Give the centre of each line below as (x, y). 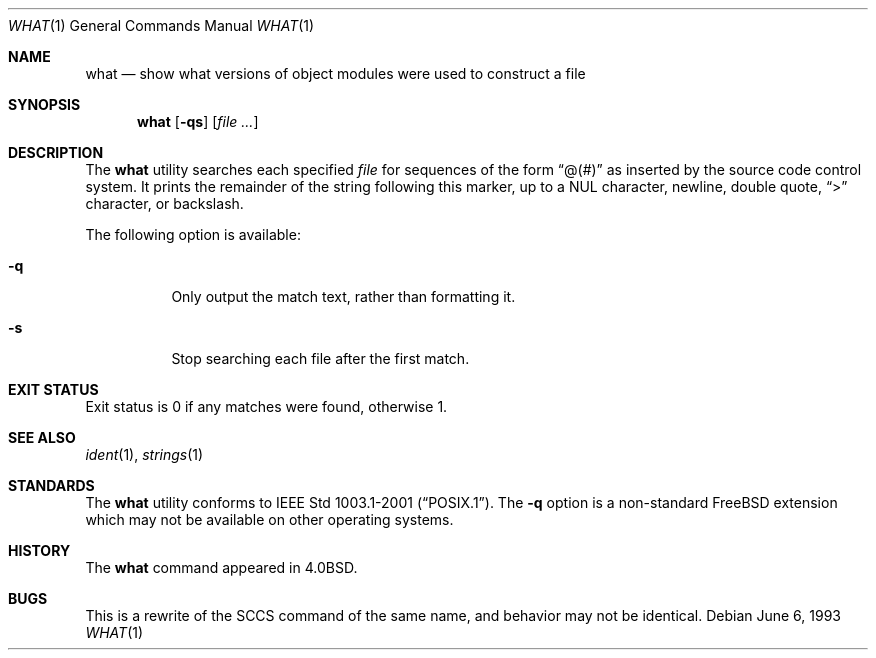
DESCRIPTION (56, 152)
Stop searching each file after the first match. (320, 358)
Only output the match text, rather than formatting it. (343, 296)
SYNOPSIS (44, 104)
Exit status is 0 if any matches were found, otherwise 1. (266, 406)
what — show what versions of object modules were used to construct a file (335, 73)
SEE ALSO (42, 437)
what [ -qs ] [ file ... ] (198, 121)
